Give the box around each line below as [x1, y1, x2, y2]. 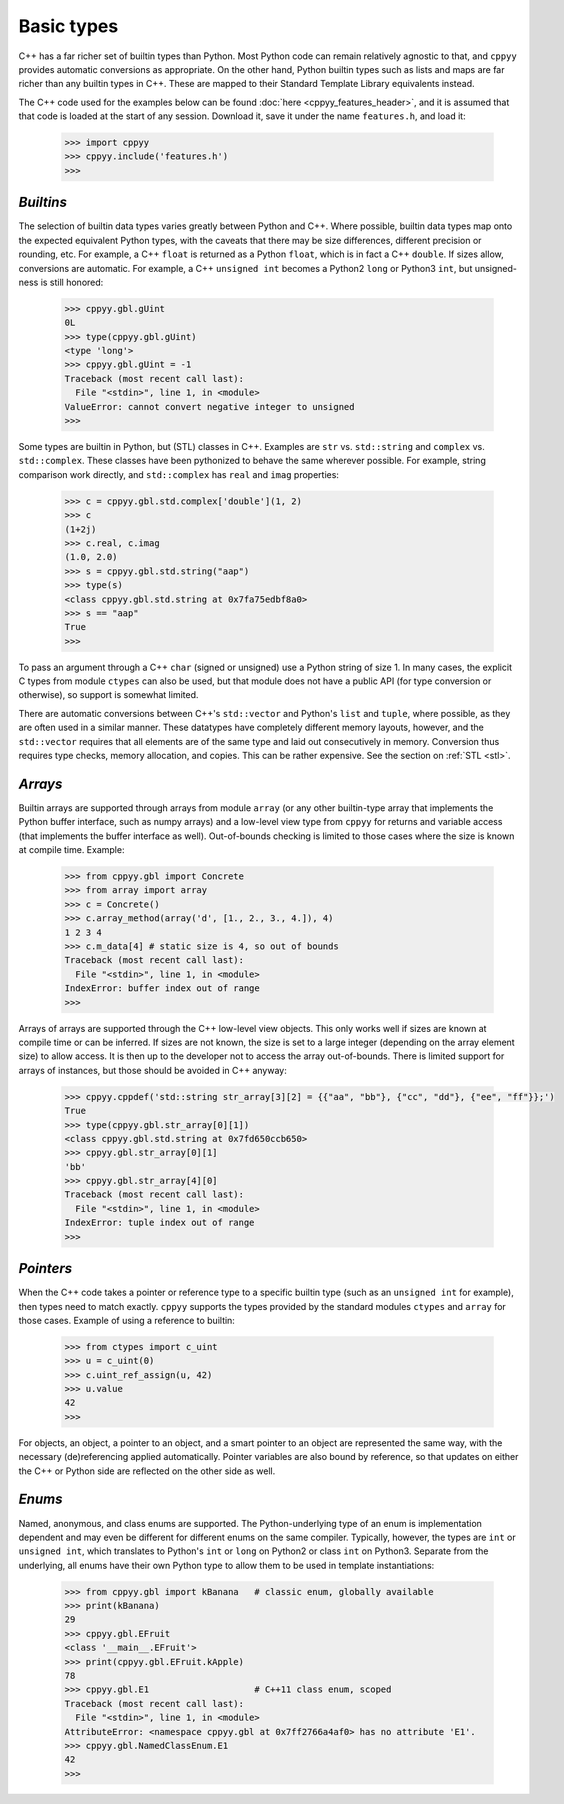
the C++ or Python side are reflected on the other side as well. [18, 1465, 276, 1477]
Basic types [18, 15, 119, 37]
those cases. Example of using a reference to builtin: [18, 1314, 235, 1326]
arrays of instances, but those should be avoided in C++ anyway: [18, 1064, 287, 1076]
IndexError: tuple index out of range [64, 1217, 255, 1229]
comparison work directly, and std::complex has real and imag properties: [18, 468, 340, 480]
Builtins [18, 194, 67, 211]
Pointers [18, 1260, 73, 1277]
